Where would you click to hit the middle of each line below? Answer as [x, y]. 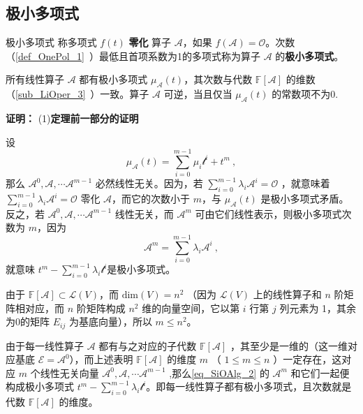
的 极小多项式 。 [310, 56]
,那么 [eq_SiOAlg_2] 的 [219, 372]
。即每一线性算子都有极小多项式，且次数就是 [249, 386]
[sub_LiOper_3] [51, 94]
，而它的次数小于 [151, 199]
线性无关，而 [144, 213]
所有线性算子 [35, 79]
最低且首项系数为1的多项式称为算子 [179, 56]
